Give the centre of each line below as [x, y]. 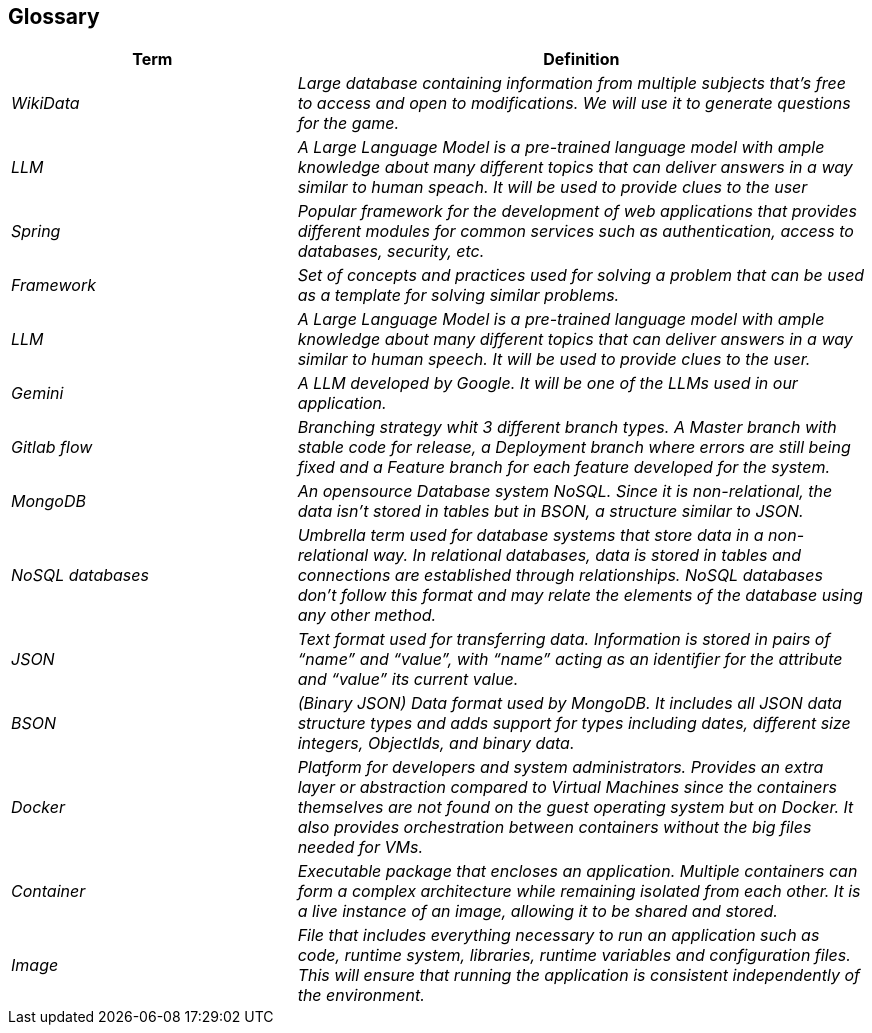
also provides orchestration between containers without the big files [554, 827]
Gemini [37, 393]
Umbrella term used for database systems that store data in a [530, 535]
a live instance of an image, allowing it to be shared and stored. [537, 911]
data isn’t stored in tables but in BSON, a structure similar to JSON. [550, 511]
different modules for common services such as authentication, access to [575, 231]
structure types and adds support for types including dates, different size [574, 723]
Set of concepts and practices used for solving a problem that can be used [581, 275]
